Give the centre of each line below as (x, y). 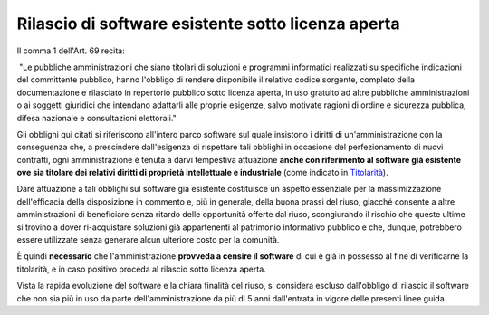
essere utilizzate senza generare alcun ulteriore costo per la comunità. (148, 240)
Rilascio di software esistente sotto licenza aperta (208, 24)
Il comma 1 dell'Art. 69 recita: (71, 51)
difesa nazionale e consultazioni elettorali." (96, 118)
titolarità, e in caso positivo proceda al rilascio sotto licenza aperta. (141, 269)
